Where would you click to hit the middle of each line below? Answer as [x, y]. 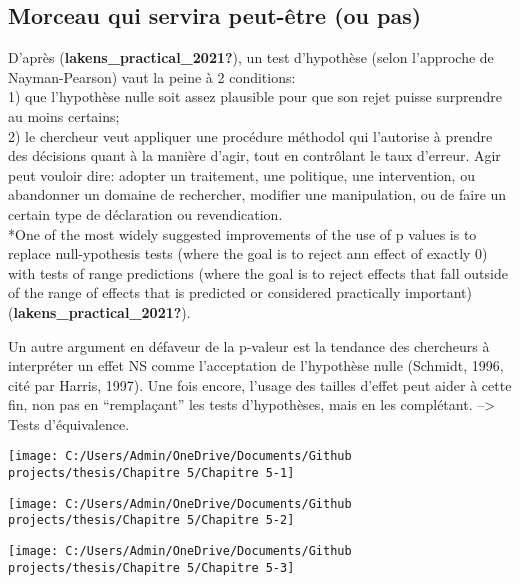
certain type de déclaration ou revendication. [145, 213]
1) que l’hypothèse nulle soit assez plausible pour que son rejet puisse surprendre [255, 96]
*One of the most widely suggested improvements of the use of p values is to [242, 233]
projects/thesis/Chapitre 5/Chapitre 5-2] [151, 520]
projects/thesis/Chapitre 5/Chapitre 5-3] [151, 567]
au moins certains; [64, 115]
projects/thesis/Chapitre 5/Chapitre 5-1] [151, 473]
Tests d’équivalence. [69, 423]
